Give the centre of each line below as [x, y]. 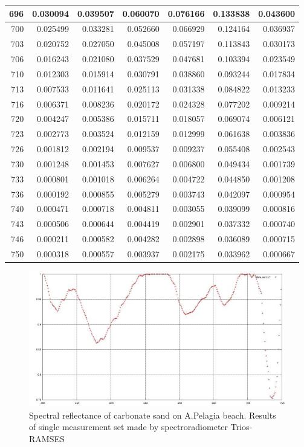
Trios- [241, 427]
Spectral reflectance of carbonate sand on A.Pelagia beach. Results [153, 415]
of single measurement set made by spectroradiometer [129, 427]
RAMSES [47, 438]
